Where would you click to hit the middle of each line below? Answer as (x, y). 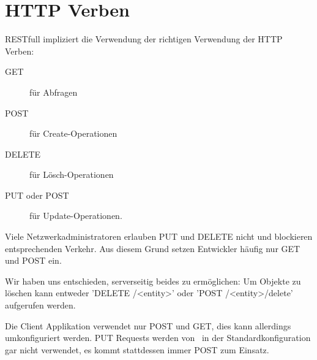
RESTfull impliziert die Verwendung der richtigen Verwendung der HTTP (144, 39)
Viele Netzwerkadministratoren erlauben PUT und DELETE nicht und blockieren (159, 236)
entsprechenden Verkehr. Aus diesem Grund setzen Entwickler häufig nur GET (153, 248)
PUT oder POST (37, 195)
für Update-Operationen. (76, 216)
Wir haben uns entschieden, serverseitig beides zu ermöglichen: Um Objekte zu (153, 281)
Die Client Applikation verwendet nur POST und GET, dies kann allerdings (148, 325)
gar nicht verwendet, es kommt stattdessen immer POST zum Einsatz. (137, 349)
